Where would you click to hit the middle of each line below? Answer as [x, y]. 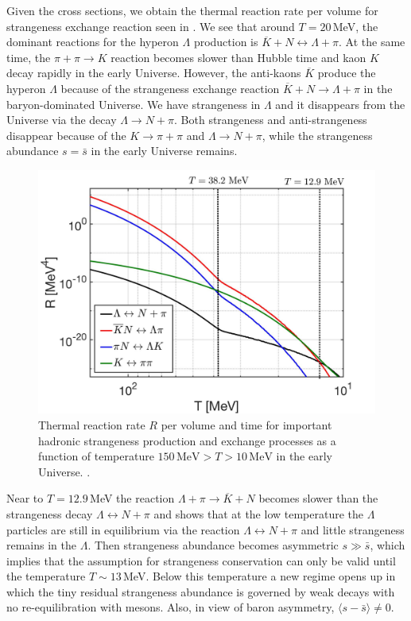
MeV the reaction [132, 498]
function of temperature [96, 456]
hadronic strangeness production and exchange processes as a [187, 440]
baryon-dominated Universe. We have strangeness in [134, 104]
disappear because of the [66, 135]
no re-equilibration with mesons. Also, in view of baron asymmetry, [171, 607]
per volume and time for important [246, 424]
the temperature [46, 576]
